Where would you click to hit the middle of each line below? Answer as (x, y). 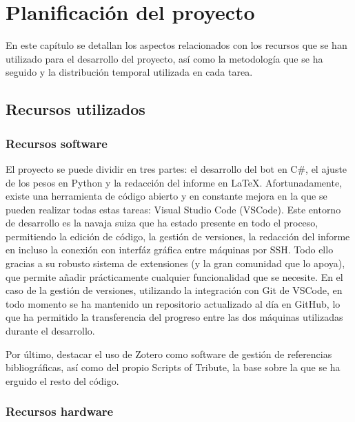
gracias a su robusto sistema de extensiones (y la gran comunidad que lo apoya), (175, 263)
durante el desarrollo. (50, 331)
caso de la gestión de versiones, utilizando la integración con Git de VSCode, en (174, 290)
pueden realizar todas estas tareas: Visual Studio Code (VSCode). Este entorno (173, 209)
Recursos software (57, 143)
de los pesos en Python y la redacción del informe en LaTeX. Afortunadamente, (174, 182)
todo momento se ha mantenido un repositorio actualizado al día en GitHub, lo (173, 303)
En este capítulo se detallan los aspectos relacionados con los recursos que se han (176, 45)
